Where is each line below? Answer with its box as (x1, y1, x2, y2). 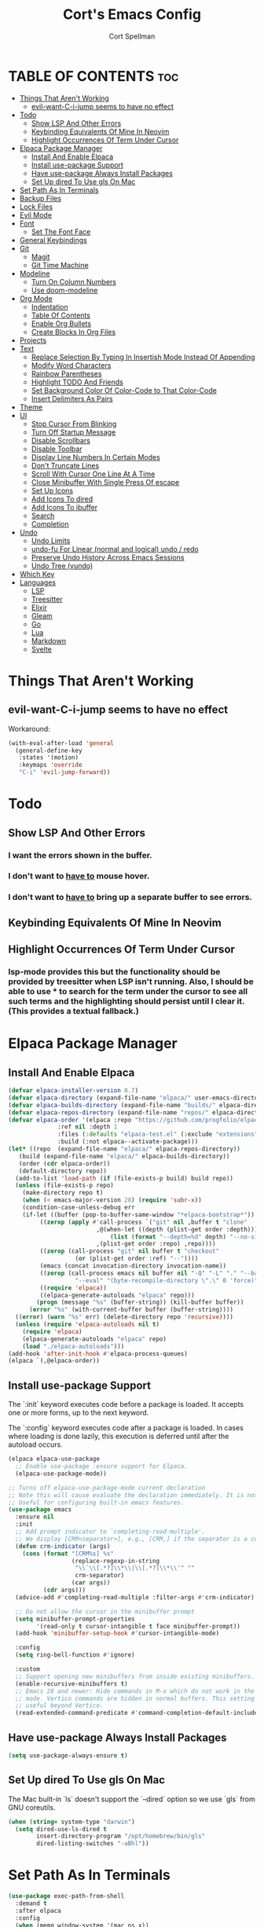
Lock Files (19, 202, 53, 211)
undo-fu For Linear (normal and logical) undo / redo (31, 544, 199, 553)
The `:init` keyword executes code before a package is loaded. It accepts (8, 1400, 244, 1409)
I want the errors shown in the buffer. (8, 850, 153, 861)
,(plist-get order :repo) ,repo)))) (95, 1240, 216, 1248)
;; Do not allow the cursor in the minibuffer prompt (15, 1607, 195, 1616)
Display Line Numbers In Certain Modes (31, 452, 161, 461)
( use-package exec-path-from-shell (8, 1892, 125, 1900)
